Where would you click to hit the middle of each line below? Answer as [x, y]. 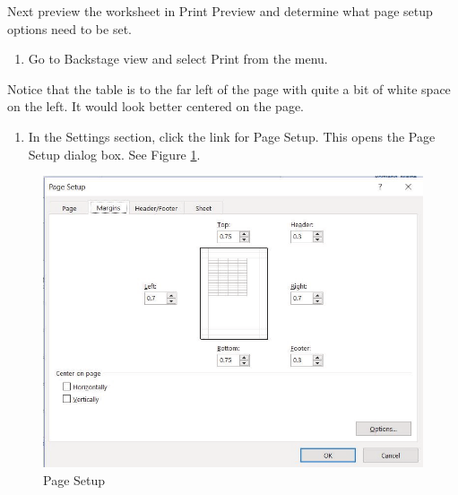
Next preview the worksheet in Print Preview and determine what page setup [220, 11]
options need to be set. [69, 28]
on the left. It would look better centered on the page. [156, 106]
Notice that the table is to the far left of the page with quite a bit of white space [229, 88]
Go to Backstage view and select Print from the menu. [178, 59]
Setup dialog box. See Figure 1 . [114, 154]
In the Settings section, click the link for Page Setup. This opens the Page [232, 136]
